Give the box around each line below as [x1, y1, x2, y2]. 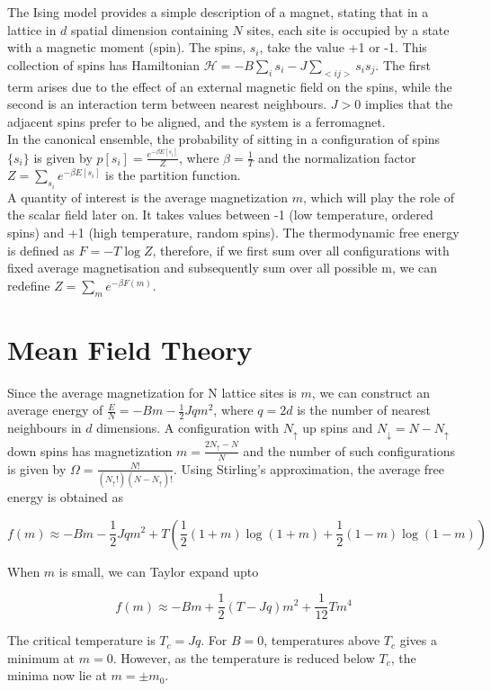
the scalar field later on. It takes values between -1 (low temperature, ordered [7, 205, 433, 224]
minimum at [7, 648, 76, 667]
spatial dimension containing [71, 20, 228, 39]
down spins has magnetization [7, 441, 173, 460]
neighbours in [7, 418, 82, 437]
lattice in [7, 20, 57, 39]
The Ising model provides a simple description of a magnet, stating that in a [7, 3, 429, 21]
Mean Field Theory [7, 330, 253, 367]
